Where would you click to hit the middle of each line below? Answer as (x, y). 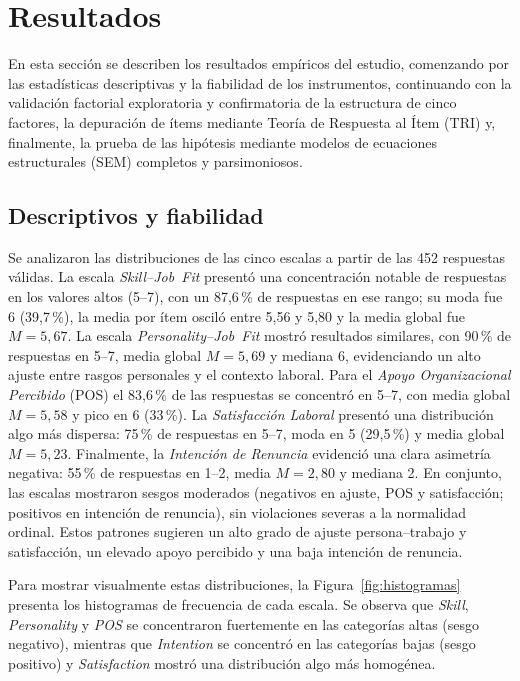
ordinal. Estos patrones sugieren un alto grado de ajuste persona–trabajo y (237, 531)
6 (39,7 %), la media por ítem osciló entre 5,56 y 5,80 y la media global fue (237, 315)
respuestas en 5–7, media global (105, 354)
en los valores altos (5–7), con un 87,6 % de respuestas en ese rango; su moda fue (255, 296)
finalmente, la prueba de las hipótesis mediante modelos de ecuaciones (222, 141)
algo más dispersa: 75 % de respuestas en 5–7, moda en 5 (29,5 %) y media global (256, 433)
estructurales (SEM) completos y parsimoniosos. (155, 161)
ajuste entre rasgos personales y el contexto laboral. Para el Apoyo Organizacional (259, 374)
